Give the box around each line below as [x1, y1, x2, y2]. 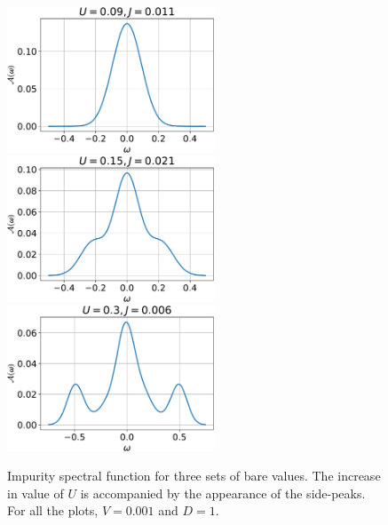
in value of [7, 483, 64, 502]
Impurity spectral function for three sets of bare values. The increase [7, 466, 381, 485]
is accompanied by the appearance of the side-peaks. [80, 483, 366, 502]
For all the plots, [7, 501, 99, 520]
